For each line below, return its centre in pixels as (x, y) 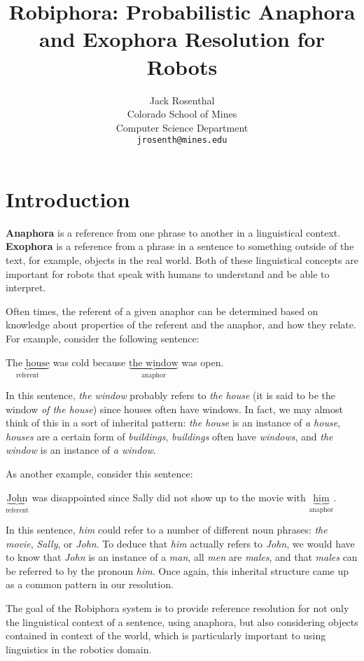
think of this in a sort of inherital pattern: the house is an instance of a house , (173, 423)
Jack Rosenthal (182, 100)
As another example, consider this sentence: (99, 474)
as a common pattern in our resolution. (90, 584)
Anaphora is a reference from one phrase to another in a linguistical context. (173, 232)
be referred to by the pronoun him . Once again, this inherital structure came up (177, 570)
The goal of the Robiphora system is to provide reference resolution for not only (177, 608)
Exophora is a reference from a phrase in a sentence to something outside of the (180, 246)
